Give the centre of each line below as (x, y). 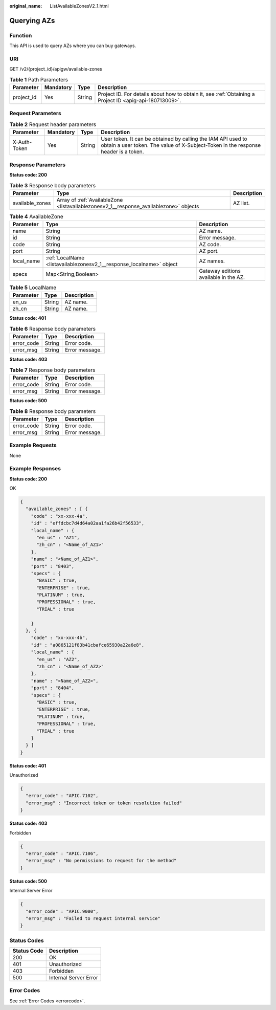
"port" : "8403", (53, 566)
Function (21, 35)
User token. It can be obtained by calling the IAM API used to (174, 139)
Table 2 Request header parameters (53, 124)
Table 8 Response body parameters (53, 411)
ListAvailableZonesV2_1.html (79, 6)
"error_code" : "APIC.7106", (62, 853)
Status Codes (27, 940)
